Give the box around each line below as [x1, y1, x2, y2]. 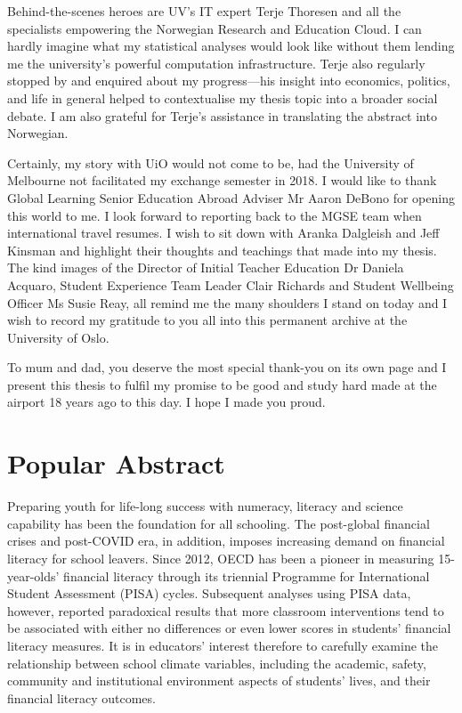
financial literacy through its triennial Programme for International [63, 566, 430, 585]
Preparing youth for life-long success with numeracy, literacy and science [7, 497, 403, 515]
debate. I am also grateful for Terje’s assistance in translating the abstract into [7, 106, 437, 125]
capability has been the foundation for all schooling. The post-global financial [7, 514, 430, 532]
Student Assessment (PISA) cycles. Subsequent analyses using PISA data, [7, 584, 411, 603]
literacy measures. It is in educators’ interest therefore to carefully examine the [7, 636, 439, 654]
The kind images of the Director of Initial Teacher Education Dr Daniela [7, 258, 404, 277]
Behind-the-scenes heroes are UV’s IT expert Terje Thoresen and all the [7, 2, 401, 20]
